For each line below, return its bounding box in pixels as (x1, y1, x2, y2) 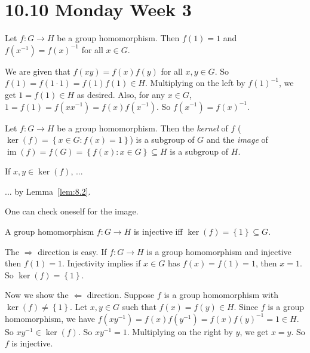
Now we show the (5, 288, 69, 301)
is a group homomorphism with (164, 288, 278, 301)
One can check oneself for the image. (5, 205, 139, 217)
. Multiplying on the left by (145, 76, 245, 89)
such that (122, 300, 156, 313)
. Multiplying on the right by (127, 325, 233, 337)
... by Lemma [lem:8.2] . (5, 185, 91, 197)
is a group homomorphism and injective (146, 245, 291, 257)
